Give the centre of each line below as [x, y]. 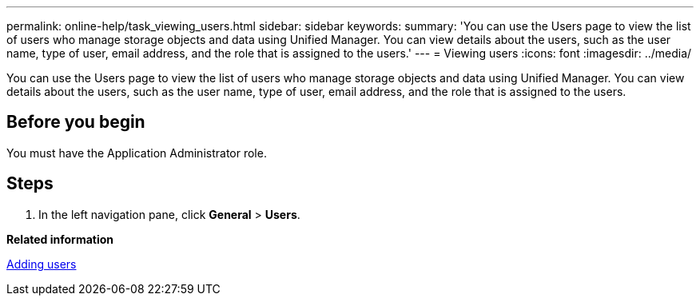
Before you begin [76, 122]
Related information [60, 239]
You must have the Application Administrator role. [137, 153]
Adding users [42, 264]
